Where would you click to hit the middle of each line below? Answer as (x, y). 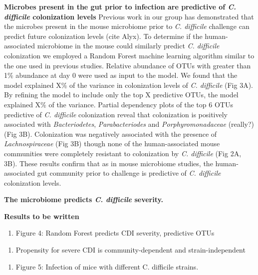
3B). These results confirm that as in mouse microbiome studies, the (109, 163)
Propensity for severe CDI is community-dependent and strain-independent (130, 250)
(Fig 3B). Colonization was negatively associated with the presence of (111, 134)
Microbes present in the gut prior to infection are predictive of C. (120, 6)
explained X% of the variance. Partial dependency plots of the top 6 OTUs (119, 104)
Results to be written (42, 216)
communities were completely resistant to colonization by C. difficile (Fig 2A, (123, 153)
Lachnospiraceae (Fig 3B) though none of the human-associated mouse (112, 143)
